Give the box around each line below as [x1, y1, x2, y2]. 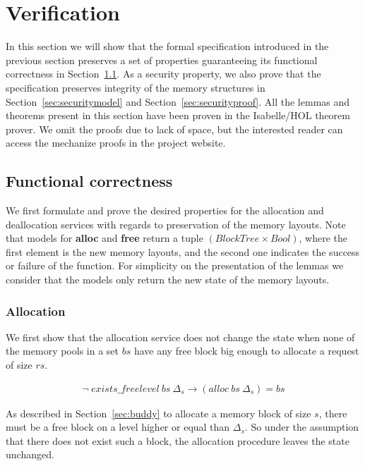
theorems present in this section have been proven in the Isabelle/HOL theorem [6, 108, 350, 123]
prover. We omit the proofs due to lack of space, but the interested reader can [6, 121, 343, 136]
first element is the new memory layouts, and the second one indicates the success [6, 244, 360, 259]
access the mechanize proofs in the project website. [6, 135, 226, 150]
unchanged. [6, 447, 54, 462]
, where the [299, 231, 348, 245]
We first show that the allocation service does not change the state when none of [6, 329, 355, 344]
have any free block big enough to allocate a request [133, 343, 359, 358]
